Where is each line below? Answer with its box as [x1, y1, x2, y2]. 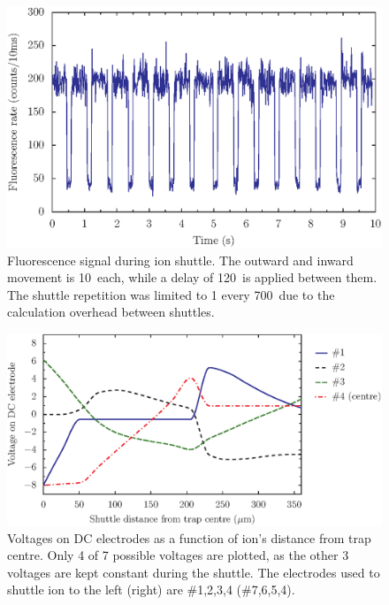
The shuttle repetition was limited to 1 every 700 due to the [7, 285, 335, 303]
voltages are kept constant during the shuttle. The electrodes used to [7, 563, 380, 581]
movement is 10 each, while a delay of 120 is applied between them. [7, 268, 378, 287]
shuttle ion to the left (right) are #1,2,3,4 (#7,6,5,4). [7, 580, 295, 599]
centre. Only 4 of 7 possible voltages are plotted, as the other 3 [7, 546, 349, 564]
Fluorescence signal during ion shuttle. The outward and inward [7, 250, 354, 269]
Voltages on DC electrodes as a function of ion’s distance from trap [7, 528, 371, 547]
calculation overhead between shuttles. [7, 302, 215, 321]
